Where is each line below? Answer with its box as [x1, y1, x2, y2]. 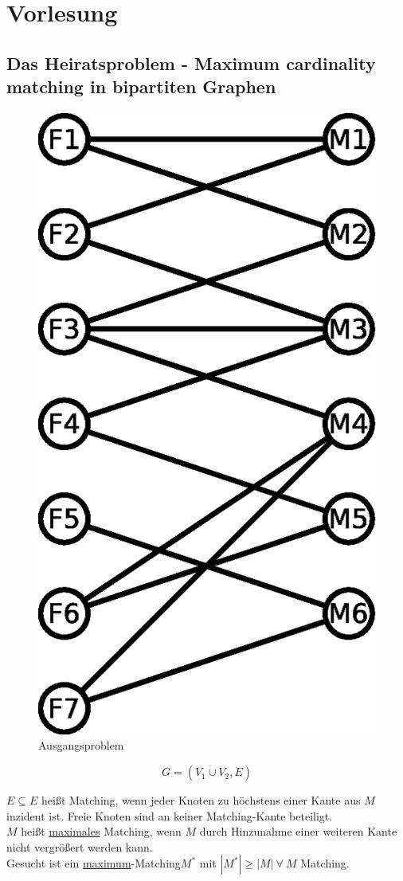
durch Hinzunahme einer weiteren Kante [199, 823, 397, 840]
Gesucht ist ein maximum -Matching [6, 855, 181, 871]
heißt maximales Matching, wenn [21, 823, 182, 840]
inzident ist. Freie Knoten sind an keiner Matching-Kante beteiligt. [6, 807, 333, 824]
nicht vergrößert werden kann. [6, 838, 153, 855]
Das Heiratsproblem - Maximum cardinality [6, 50, 376, 75]
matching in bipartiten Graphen [6, 74, 276, 99]
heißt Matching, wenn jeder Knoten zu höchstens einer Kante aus [41, 792, 361, 809]
